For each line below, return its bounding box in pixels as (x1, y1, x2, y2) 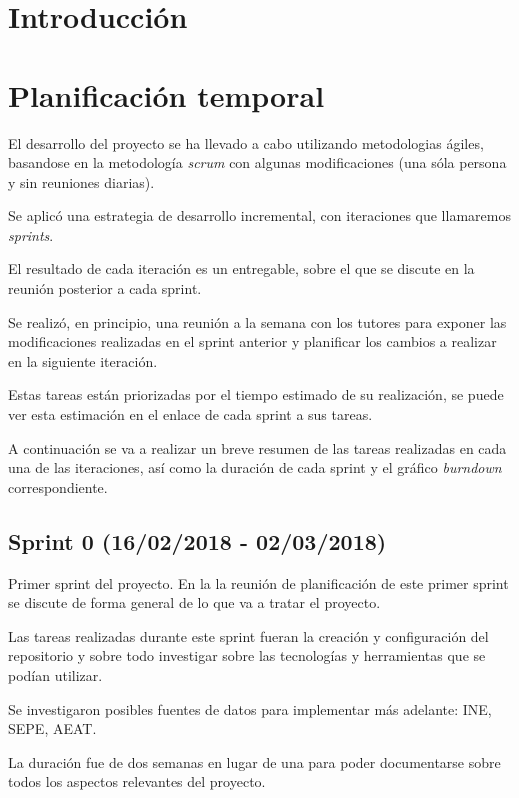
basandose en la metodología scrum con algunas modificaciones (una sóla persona (8, 152, 507, 173)
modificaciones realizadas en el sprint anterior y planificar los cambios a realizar (8, 331, 497, 352)
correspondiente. (8, 476, 108, 497)
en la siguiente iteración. (8, 350, 158, 371)
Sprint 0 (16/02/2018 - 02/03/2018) (8, 525, 387, 556)
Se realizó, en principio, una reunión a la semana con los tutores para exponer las (8, 311, 507, 332)
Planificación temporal (8, 74, 325, 115)
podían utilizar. (8, 664, 103, 685)
